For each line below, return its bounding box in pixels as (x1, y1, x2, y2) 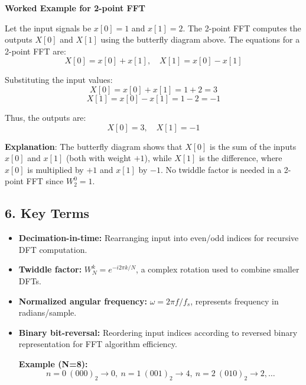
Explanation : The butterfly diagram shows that (5, 140, 183, 152)
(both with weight (66, 152, 131, 164)
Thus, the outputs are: (5, 111, 86, 123)
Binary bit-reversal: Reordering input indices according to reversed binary (18, 326, 298, 338)
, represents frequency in (190, 294, 279, 307)
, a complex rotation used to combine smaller (136, 263, 300, 275)
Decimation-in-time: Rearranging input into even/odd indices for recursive (18, 232, 299, 244)
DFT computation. (18, 243, 87, 255)
